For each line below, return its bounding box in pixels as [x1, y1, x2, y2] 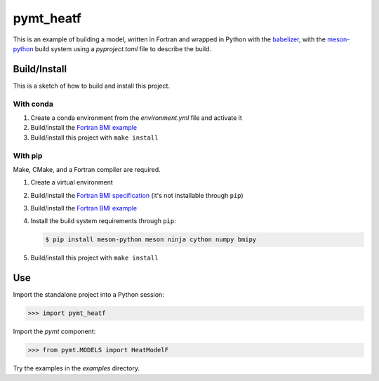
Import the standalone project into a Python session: [13, 290, 164, 299]
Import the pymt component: [13, 327, 96, 336]
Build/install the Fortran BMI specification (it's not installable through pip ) [30, 191, 244, 199]
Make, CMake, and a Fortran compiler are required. [13, 165, 161, 173]
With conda [13, 99, 54, 109]
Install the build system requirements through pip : [30, 217, 177, 225]
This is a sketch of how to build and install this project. [13, 81, 171, 90]
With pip [13, 151, 43, 161]
